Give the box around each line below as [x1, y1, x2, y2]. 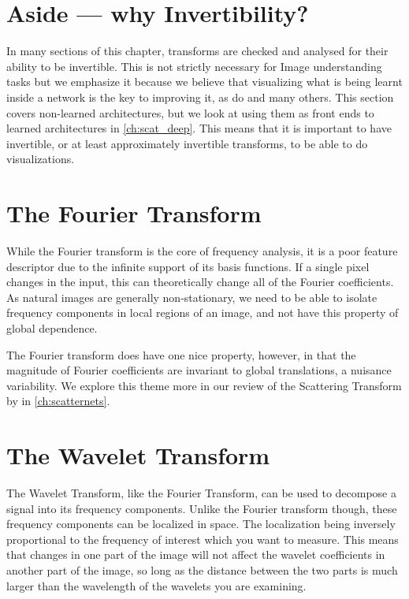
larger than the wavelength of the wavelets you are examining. [6, 577, 307, 593]
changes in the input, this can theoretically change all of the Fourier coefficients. [6, 273, 394, 290]
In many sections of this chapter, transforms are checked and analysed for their [6, 43, 389, 59]
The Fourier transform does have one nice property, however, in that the [6, 346, 356, 363]
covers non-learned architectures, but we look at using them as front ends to [6, 104, 374, 121]
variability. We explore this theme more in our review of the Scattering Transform [6, 377, 402, 393]
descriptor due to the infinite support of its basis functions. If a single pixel [6, 258, 370, 274]
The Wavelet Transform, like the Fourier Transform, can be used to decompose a [6, 485, 396, 501]
